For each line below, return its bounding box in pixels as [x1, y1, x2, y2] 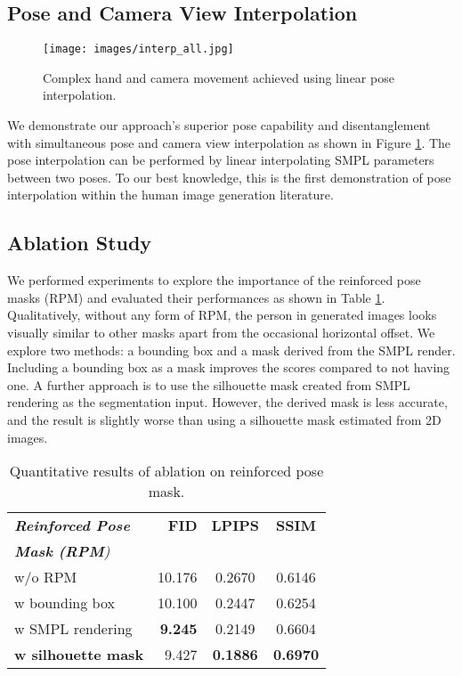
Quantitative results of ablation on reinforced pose [9, 460, 324, 482]
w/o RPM [14, 566, 77, 588]
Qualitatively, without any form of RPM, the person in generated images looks [7, 305, 437, 324]
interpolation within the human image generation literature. [7, 185, 334, 204]
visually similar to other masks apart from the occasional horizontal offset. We [7, 323, 435, 341]
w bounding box [14, 592, 115, 614]
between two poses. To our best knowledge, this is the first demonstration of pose [7, 167, 451, 186]
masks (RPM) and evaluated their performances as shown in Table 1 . [7, 288, 385, 306]
